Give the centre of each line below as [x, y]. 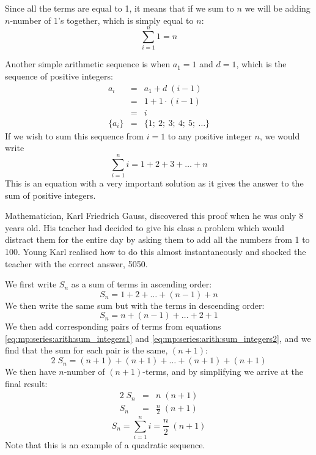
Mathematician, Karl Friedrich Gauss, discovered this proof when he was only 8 [154, 216]
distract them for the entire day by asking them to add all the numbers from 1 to [157, 239]
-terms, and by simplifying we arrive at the [223, 372]
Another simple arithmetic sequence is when [88, 64]
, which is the [261, 64]
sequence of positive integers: [59, 76]
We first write [31, 284]
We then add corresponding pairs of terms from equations [113, 326]
